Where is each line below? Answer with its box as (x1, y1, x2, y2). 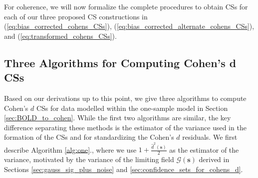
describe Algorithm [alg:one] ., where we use (4, 144, 137, 155)
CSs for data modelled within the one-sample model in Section (36, 102, 228, 113)
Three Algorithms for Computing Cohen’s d (4, 55, 237, 70)
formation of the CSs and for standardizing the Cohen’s (4, 132, 174, 142)
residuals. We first (182, 132, 238, 142)
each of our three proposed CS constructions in (4, 11, 148, 21)
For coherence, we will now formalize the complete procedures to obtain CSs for (4, 1, 248, 11)
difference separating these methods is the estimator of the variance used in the (4, 122, 247, 132)
